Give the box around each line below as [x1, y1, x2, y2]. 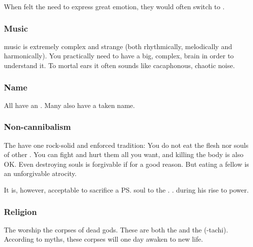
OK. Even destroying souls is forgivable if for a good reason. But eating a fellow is [4, 159, 249, 169]
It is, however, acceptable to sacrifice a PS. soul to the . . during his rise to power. [4, 185, 249, 194]
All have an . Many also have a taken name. [4, 100, 135, 110]
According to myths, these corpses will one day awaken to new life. [4, 234, 203, 244]
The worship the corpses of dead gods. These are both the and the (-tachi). [4, 224, 228, 234]
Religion [4, 205, 37, 217]
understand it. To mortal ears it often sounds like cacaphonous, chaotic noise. [4, 60, 235, 70]
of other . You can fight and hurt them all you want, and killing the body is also [4, 149, 244, 159]
